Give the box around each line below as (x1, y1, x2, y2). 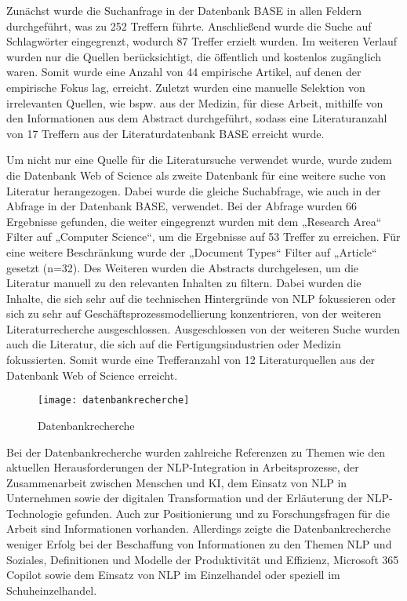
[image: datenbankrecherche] (38, 395, 190, 406)
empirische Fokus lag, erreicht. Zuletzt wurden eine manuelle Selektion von (6, 78, 365, 95)
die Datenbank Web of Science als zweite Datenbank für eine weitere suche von (6, 166, 386, 183)
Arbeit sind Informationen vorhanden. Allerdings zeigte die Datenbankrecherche (6, 520, 391, 537)
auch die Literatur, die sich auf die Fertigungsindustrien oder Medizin (6, 336, 341, 352)
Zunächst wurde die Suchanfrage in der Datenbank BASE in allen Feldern (6, 2, 362, 18)
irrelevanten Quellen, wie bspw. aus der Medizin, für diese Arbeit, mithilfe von (6, 94, 383, 111)
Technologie (6, 504, 63, 521)
